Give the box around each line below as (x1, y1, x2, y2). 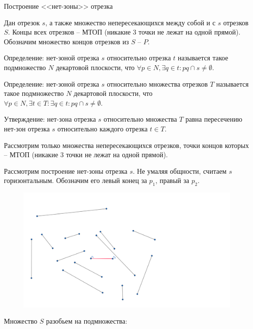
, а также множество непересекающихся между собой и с (45, 17, 215, 27)
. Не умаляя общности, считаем (133, 165, 227, 176)
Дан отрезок (4, 17, 40, 27)
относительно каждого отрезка (57, 123, 148, 133)
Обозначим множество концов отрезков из (4, 36, 129, 46)
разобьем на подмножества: (46, 316, 127, 326)
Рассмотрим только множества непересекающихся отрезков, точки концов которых (4, 140, 249, 150)
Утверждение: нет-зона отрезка (4, 114, 96, 124)
